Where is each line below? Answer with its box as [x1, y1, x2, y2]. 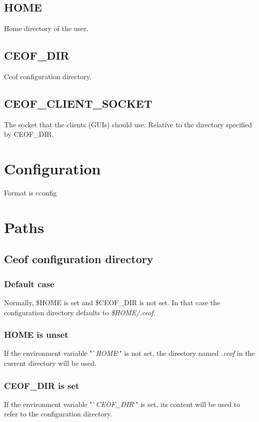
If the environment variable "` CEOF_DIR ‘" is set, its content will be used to [4, 398, 240, 409]
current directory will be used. [4, 358, 96, 368]
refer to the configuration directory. [4, 408, 112, 419]
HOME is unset [4, 328, 68, 341]
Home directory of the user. [4, 23, 88, 34]
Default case [4, 277, 54, 290]
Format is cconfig [4, 187, 57, 198]
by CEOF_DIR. [4, 129, 54, 139]
